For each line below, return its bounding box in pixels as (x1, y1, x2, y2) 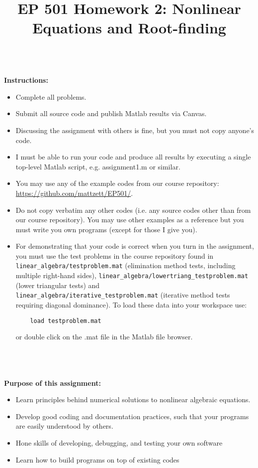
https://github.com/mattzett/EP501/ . (15, 187, 133, 198)
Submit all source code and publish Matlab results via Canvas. (15, 108, 207, 119)
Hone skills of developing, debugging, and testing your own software (15, 438, 223, 448)
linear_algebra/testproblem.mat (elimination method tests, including (15, 260, 236, 271)
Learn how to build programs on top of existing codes (15, 454, 179, 465)
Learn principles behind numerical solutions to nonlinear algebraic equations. (15, 394, 251, 405)
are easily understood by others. (15, 421, 113, 431)
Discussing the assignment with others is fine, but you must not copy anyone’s (15, 125, 255, 135)
